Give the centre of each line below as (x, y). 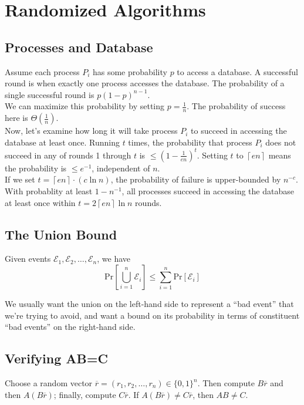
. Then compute (226, 383)
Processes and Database (79, 47)
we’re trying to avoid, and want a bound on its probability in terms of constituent (152, 315)
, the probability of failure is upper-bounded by (196, 179)
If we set (20, 179)
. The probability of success (236, 106)
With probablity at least (49, 191)
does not (281, 142)
